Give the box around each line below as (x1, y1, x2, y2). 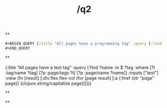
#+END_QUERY (5, 46, 30, 51)
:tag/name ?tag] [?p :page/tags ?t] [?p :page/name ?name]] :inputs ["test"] (5, 70, 158, 76)
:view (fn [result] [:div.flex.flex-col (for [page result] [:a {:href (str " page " (5, 75, 155, 81)
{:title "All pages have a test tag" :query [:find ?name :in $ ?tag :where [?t (5, 64, 155, 70)
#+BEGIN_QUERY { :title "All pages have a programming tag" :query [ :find (5, 41, 162, 46)
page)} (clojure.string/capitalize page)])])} (5, 80, 92, 86)
